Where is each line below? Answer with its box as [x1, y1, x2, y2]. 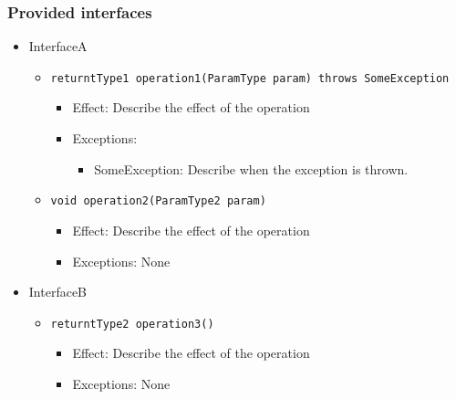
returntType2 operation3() [50, 317, 214, 331]
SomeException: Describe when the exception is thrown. [94, 159, 409, 178]
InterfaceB [28, 282, 88, 301]
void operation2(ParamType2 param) [50, 194, 266, 208]
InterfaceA [28, 37, 88, 56]
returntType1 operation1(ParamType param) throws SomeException [50, 71, 450, 85]
